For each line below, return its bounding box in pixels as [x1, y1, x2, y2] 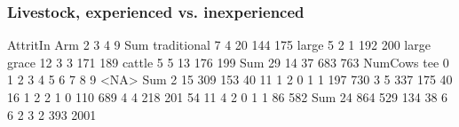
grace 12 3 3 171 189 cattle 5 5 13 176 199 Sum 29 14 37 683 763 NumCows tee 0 [7, 52, 449, 71]
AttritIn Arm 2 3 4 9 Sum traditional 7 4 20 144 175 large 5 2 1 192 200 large [7, 36, 431, 54]
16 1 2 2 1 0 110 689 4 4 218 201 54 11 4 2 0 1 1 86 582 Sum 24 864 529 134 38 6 [7, 88, 448, 106]
